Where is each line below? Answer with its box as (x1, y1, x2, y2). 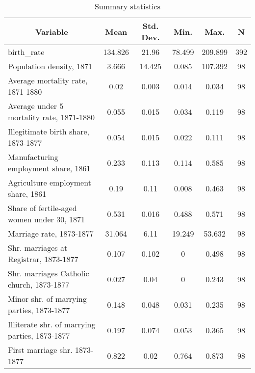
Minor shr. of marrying (8, 293, 87, 304)
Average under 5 (8, 100, 64, 111)
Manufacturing (8, 151, 58, 162)
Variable (35, 26, 68, 37)
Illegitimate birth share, (8, 126, 89, 137)
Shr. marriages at (8, 242, 68, 253)
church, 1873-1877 (8, 279, 69, 290)
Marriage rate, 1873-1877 (8, 228, 94, 239)
